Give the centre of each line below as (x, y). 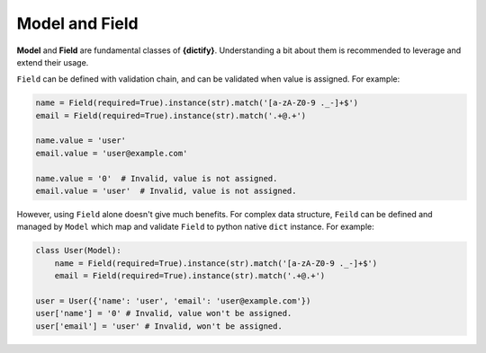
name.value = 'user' (81, 141)
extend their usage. (53, 62)
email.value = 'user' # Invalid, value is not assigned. (166, 191)
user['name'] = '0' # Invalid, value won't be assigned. (164, 313)
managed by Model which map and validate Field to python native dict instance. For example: (195, 227)
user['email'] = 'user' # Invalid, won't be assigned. (159, 326)
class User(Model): (78, 251)
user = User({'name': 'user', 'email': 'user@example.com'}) (173, 300)
